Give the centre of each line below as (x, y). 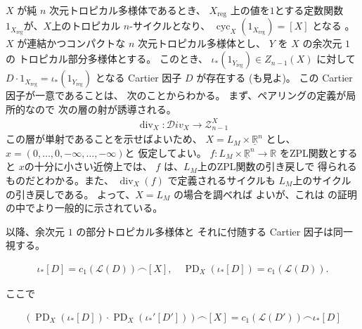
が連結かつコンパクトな (71, 43)
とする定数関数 (309, 10)
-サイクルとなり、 (170, 26)
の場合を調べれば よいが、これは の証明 (266, 194)
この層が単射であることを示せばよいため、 (104, 139)
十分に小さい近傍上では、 (93, 166)
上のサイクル (322, 180)
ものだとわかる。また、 (60, 180)
